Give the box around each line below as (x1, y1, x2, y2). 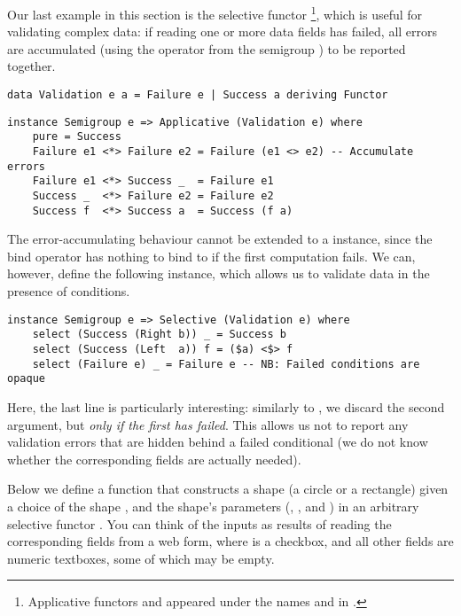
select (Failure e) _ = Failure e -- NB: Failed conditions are (32, 357, 420, 370)
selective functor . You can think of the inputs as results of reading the (7, 514, 392, 533)
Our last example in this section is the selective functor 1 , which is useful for (7, 3, 423, 23)
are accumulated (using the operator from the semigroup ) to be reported (7, 39, 406, 58)
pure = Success (32, 130, 121, 144)
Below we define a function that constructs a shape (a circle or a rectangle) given (7, 480, 449, 498)
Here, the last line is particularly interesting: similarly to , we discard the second (7, 397, 445, 416)
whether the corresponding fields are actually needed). (7, 449, 301, 468)
